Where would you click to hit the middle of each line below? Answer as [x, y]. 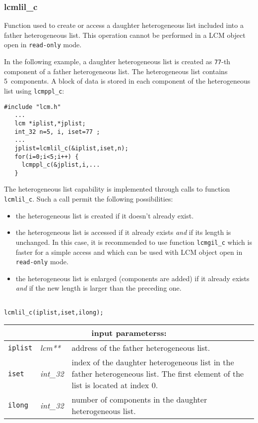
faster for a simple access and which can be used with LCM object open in [129, 252]
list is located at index [110, 385]
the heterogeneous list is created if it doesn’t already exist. [105, 215]
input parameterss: [129, 333]
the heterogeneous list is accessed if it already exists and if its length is [123, 232]
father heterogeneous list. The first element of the [158, 374]
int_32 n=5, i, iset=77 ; [57, 132]
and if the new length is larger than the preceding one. [98, 288]
